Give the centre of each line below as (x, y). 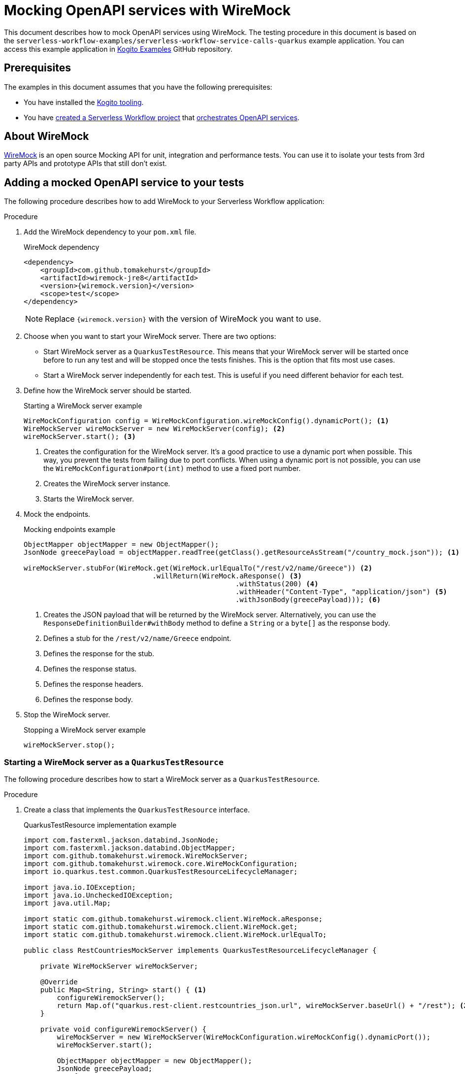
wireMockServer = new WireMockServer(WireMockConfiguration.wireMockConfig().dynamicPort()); (244, 1037)
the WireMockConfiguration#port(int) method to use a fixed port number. (172, 469)
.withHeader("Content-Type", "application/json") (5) (341, 592)
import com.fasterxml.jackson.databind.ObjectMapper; (130, 848)
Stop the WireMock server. (67, 715)
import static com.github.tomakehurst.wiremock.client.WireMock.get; (161, 927)
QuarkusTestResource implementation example (100, 825)
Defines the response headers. (93, 684)
